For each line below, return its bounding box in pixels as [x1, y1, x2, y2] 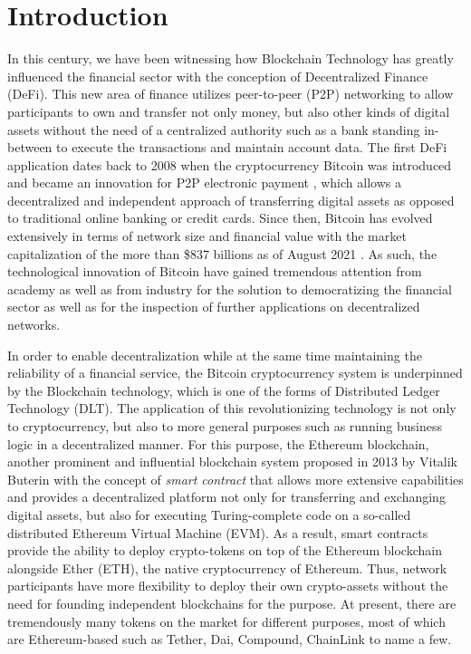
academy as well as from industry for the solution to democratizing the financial [7, 279, 452, 298]
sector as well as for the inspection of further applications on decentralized [7, 297, 420, 316]
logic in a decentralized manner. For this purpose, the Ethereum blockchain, [7, 434, 429, 453]
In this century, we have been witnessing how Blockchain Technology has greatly [7, 49, 454, 68]
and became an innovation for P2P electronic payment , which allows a [7, 173, 401, 192]
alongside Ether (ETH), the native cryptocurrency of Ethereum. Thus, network [7, 558, 447, 577]
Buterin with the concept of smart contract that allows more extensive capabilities [7, 469, 464, 488]
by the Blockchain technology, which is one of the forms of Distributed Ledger [7, 380, 440, 399]
